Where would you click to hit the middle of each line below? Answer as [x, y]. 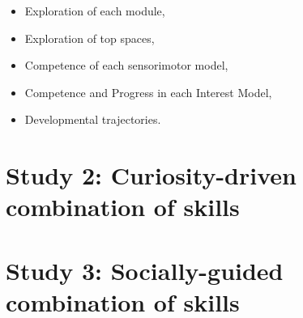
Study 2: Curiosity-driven [151, 175]
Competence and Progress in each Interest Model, [148, 92]
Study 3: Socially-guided [145, 270]
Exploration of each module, [95, 11]
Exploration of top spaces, [90, 38]
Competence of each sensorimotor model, [126, 65]
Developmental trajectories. [93, 119]
